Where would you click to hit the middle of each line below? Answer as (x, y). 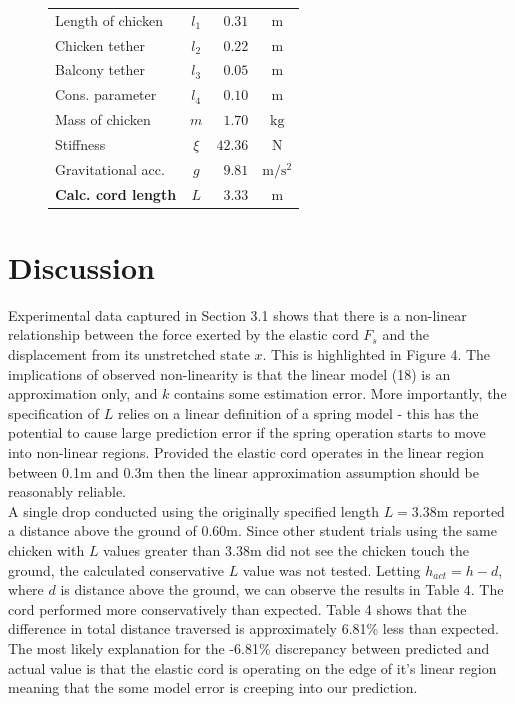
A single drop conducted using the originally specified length (193, 510)
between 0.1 (44, 471)
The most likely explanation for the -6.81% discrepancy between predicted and (249, 647)
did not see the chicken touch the (367, 550)
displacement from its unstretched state (129, 354)
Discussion (81, 266)
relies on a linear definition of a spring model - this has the (298, 412)
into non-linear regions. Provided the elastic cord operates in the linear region (246, 452)
